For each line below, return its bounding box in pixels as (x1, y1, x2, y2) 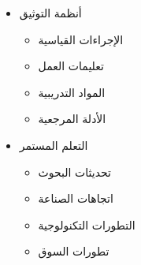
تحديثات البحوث (38, 163, 111, 180)
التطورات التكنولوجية (38, 216, 135, 233)
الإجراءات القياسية (38, 31, 124, 47)
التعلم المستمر (19, 136, 88, 153)
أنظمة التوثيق (19, 5, 82, 21)
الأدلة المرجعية (38, 110, 106, 127)
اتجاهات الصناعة (38, 190, 113, 207)
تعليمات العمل (38, 58, 104, 74)
